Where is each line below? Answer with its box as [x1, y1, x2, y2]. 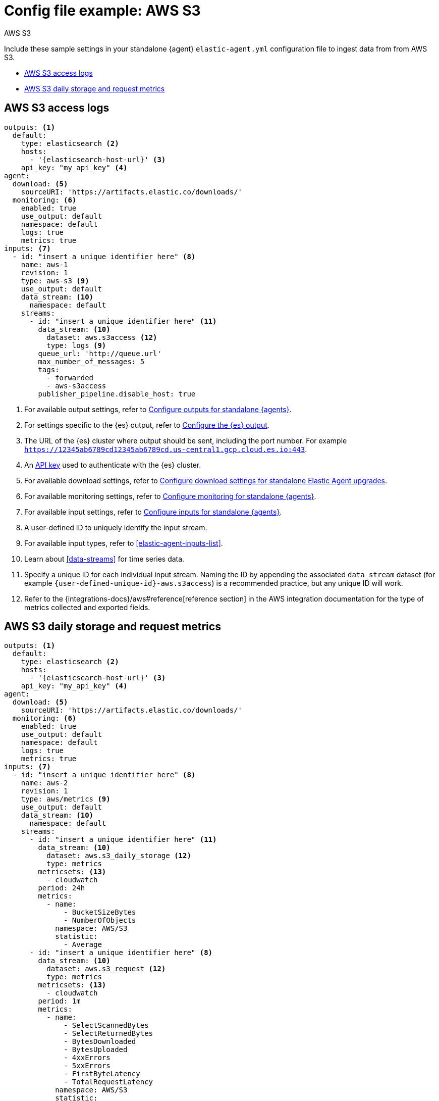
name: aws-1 [21, 260, 68, 269]
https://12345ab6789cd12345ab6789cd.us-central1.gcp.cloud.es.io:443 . [24, 444, 307, 454]
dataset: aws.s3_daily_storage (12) [46, 852, 191, 860]
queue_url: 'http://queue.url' [38, 349, 161, 358]
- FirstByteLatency [64, 1070, 140, 1078]
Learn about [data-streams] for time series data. [24, 554, 185, 563]
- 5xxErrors [64, 1062, 111, 1070]
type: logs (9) [46, 341, 106, 349]
